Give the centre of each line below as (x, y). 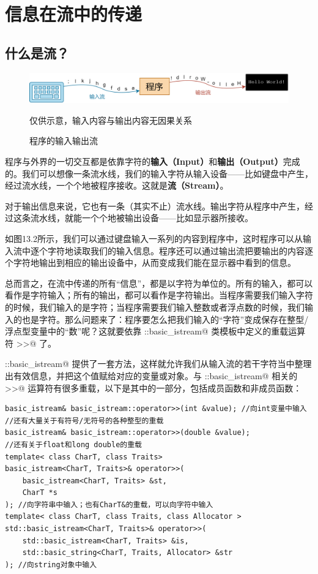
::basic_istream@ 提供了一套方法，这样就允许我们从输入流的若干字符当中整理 (158, 364)
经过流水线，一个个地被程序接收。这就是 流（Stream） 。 (117, 185)
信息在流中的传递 (74, 14)
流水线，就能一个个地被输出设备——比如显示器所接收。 (142, 218)
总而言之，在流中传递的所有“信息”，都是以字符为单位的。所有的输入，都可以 (159, 283)
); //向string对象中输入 (51, 565)
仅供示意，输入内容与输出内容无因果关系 (111, 120)
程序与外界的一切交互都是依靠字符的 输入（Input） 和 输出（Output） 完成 (153, 161)
